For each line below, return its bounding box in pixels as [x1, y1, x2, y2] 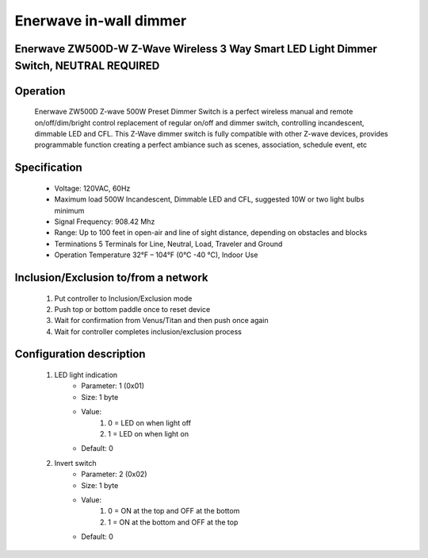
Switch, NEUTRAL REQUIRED [14, 59, 160, 72]
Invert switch [54, 458, 97, 468]
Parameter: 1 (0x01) [81, 381, 145, 391]
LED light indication [54, 370, 118, 380]
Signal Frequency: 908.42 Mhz [54, 217, 155, 226]
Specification [14, 161, 82, 175]
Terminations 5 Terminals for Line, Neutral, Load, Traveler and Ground [54, 239, 283, 248]
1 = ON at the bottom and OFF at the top [108, 517, 239, 527]
